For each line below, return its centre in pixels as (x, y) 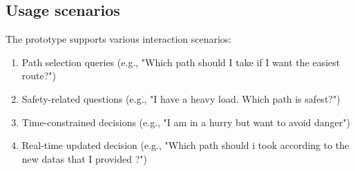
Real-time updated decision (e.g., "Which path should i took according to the (185, 145)
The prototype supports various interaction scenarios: (119, 39)
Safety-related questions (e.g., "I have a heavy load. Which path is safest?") (181, 98)
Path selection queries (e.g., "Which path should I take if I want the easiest (181, 62)
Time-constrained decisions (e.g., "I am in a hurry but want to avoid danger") (186, 122)
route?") (39, 76)
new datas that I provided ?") (84, 158)
